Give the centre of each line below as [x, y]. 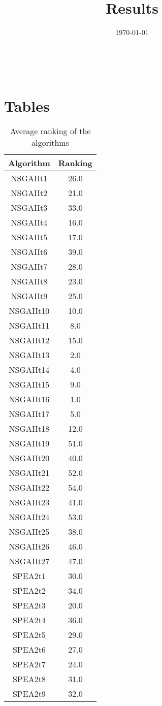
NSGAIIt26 [29, 547]
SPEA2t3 [29, 605]
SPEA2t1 [29, 576]
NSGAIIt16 [29, 399]
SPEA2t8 [29, 679]
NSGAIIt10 [29, 311]
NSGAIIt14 [29, 370]
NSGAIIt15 [29, 384]
